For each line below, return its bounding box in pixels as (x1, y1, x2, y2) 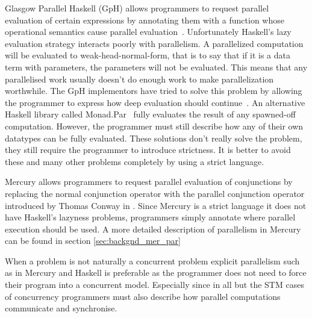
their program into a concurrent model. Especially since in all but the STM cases (5, 278, 304, 291)
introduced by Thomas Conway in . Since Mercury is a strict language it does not (5, 199, 307, 211)
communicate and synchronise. (5, 302, 117, 314)
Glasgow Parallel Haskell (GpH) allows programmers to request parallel (5, 2, 269, 14)
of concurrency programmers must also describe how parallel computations (5, 290, 281, 302)
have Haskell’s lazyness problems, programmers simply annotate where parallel (5, 211, 296, 223)
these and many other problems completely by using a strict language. (5, 155, 264, 167)
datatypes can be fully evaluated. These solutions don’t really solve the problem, (5, 131, 302, 144)
